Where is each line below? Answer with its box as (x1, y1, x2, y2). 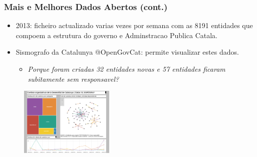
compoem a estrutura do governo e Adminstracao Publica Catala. (16, 30, 218, 40)
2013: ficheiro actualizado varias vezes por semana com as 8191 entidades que (16, 20, 253, 31)
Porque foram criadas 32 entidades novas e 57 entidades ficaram (28, 64, 225, 74)
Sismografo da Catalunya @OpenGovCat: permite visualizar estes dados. (16, 47, 239, 57)
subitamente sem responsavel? (28, 73, 119, 84)
